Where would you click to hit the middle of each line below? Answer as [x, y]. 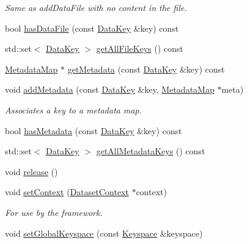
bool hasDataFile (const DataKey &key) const [92, 28]
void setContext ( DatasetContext [67, 192]
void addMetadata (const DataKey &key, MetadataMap [110, 89]
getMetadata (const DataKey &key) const [146, 69]
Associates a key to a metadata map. [74, 109]
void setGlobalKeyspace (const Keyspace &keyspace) [104, 233]
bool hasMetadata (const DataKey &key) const [93, 130]
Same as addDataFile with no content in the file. [96, 7]
